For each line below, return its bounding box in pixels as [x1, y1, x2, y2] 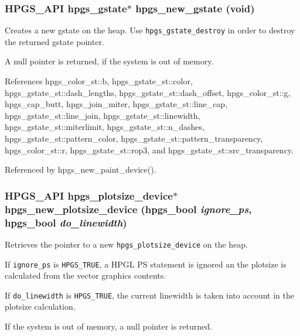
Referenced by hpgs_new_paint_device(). [5, 163, 156, 176]
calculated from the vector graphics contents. [5, 269, 166, 282]
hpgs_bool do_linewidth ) [5, 215, 127, 229]
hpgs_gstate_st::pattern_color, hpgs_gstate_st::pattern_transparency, [5, 132, 263, 145]
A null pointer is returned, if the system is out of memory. [5, 55, 214, 67]
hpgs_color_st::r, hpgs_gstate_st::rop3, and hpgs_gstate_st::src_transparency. [5, 143, 294, 156]
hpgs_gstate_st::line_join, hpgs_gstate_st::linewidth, [5, 109, 200, 121]
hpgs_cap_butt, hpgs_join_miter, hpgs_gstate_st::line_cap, [5, 98, 228, 110]
